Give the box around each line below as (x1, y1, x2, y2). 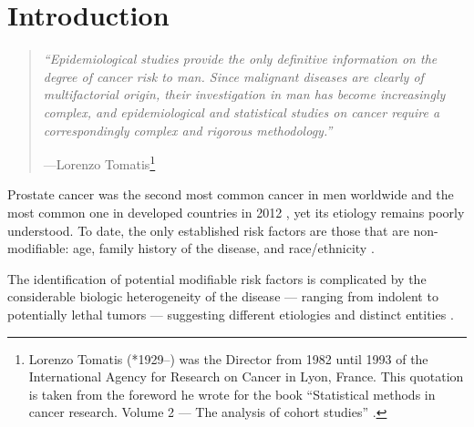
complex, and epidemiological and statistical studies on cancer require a (43, 102, 440, 121)
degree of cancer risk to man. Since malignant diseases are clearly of (43, 66, 424, 86)
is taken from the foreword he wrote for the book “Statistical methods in (28, 384, 436, 403)
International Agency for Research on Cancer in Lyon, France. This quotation (28, 367, 464, 386)
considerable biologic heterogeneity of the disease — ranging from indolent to (7, 287, 438, 306)
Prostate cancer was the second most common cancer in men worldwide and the (7, 185, 454, 204)
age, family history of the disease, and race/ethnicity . (72, 239, 375, 258)
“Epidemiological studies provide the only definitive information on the (43, 49, 438, 68)
